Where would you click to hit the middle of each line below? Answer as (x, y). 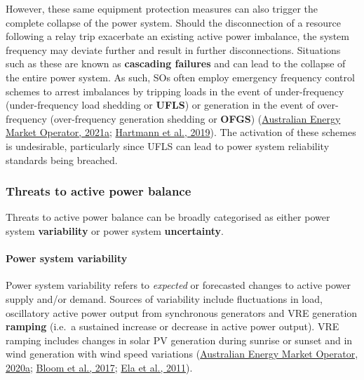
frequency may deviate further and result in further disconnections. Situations (173, 49)
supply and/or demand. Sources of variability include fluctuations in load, (164, 298)
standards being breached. (62, 160)
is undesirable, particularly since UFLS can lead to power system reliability (168, 145)
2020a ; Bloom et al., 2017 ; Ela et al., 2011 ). (99, 367)
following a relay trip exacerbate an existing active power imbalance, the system (177, 36)
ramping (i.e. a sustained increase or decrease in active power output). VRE (173, 326)
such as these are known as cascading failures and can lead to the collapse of (176, 63)
